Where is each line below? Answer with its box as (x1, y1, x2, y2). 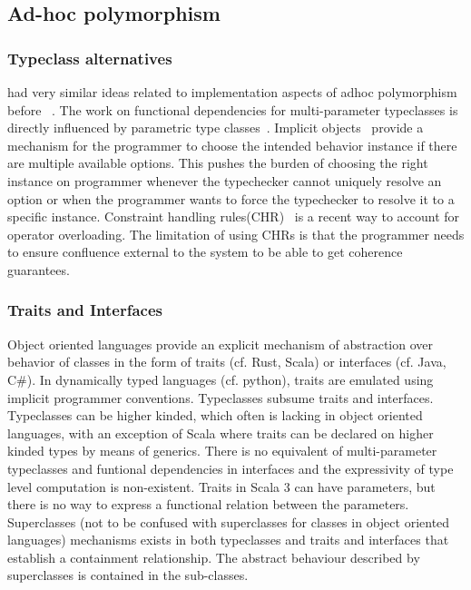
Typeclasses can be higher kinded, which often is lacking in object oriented (7, 406, 423, 425)
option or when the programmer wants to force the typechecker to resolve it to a (7, 189, 455, 208)
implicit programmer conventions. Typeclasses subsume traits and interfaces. (7, 388, 434, 407)
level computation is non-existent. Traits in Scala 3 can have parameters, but (7, 477, 436, 496)
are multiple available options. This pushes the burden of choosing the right (7, 153, 428, 172)
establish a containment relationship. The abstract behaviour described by (7, 547, 420, 566)
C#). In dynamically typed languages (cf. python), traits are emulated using (7, 369, 434, 388)
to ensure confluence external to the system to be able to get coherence (7, 242, 403, 261)
